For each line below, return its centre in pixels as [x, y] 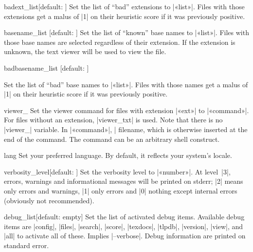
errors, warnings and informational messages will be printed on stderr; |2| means [124, 181]
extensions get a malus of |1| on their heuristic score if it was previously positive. [125, 16]
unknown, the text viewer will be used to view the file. [85, 51]
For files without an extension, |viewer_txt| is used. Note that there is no [113, 120]
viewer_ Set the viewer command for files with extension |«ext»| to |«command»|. [126, 110]
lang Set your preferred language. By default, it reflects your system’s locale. [118, 155]
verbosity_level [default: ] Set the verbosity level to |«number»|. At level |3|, [117, 171]
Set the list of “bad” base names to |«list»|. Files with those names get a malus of [126, 84]
